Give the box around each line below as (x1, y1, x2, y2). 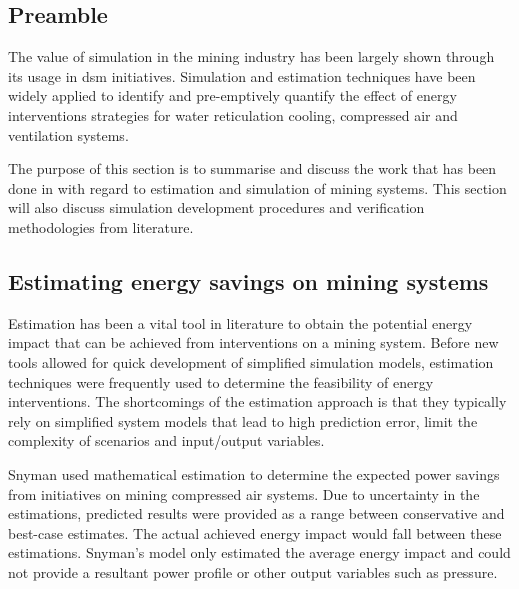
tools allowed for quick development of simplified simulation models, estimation (8, 351, 494, 372)
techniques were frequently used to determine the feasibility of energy (8, 371, 434, 392)
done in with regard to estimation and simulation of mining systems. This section (8, 177, 507, 198)
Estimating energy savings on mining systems (8, 265, 489, 296)
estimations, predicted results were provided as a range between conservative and (8, 503, 505, 524)
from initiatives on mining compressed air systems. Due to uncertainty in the (8, 483, 480, 504)
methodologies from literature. (8, 216, 194, 237)
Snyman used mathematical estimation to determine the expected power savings (8, 463, 500, 484)
